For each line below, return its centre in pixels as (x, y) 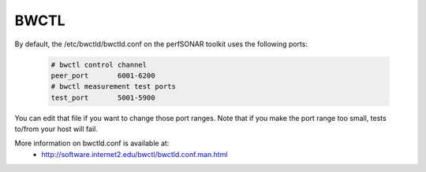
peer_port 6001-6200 (103, 75)
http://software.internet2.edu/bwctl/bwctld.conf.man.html (135, 154)
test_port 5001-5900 (103, 97)
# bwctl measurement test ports (114, 87)
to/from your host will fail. (56, 129)
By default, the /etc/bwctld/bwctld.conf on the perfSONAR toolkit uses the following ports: (161, 44)
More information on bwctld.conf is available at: (92, 143)
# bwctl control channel (99, 64)
